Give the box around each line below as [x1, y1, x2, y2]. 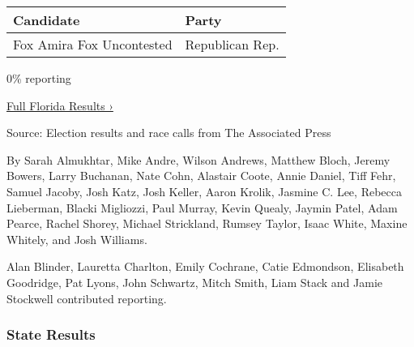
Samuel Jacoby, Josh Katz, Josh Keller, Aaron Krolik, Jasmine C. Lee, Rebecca [6, 182, 402, 199]
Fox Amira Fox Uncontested [13, 35, 173, 54]
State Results [6, 324, 96, 345]
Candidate [13, 11, 80, 29]
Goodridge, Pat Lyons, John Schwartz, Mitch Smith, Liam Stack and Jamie [6, 273, 383, 290]
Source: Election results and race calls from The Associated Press [6, 124, 331, 141]
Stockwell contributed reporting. [6, 289, 167, 306]
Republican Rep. [185, 35, 280, 54]
